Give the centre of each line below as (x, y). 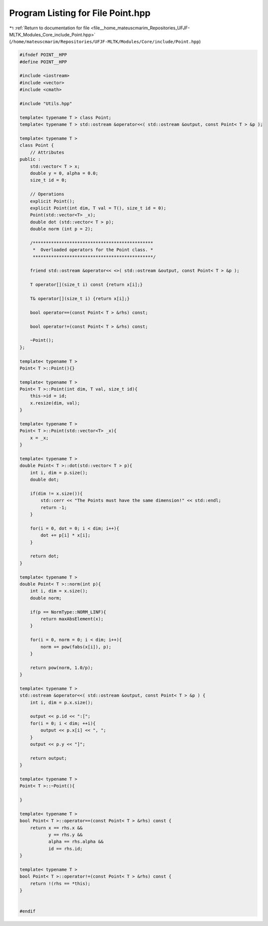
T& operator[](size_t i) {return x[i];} (80, 298)
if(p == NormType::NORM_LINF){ (68, 612)
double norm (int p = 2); (62, 229)
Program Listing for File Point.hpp (80, 13)
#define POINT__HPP (43, 62)
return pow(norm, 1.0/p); (62, 668)
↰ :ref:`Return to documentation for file (49, 28)
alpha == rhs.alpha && (76, 842)
